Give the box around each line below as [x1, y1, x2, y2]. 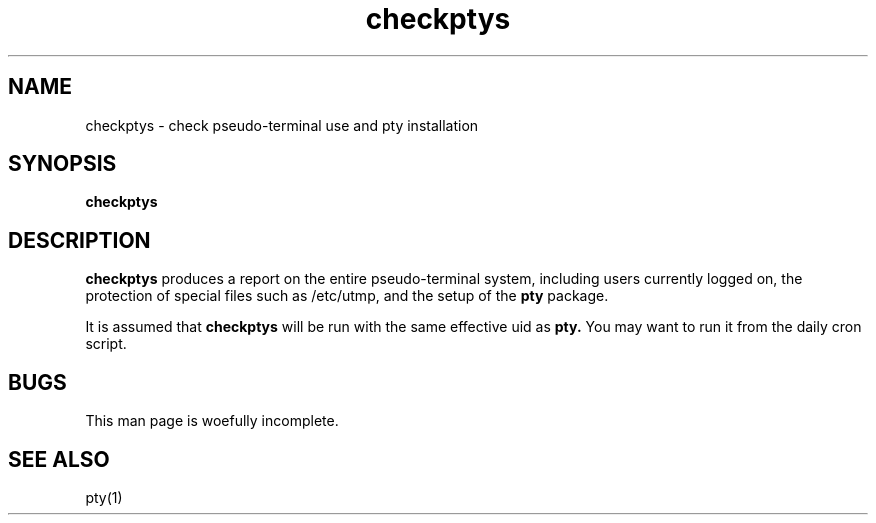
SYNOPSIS [8, 151, 117, 177]
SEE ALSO [8, 446, 110, 472]
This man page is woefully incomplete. [85, 412, 339, 430]
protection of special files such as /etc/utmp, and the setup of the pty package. [85, 287, 609, 305]
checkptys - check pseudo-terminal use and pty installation [85, 116, 479, 134]
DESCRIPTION [8, 227, 151, 253]
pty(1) [85, 488, 123, 506]
